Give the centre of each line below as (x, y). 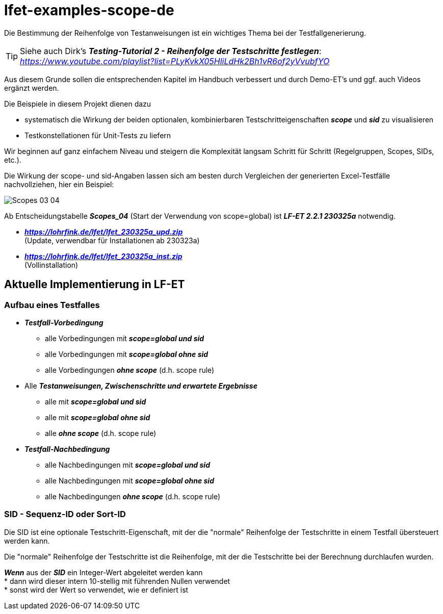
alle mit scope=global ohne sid (98, 417)
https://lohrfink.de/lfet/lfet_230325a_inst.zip (103, 256)
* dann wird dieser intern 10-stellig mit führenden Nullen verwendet (117, 581)
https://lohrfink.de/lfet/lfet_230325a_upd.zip (104, 232)
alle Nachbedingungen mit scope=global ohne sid (129, 480)
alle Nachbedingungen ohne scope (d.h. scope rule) (133, 496)
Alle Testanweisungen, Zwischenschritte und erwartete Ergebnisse (141, 386)
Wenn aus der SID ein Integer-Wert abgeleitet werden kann (103, 572)
